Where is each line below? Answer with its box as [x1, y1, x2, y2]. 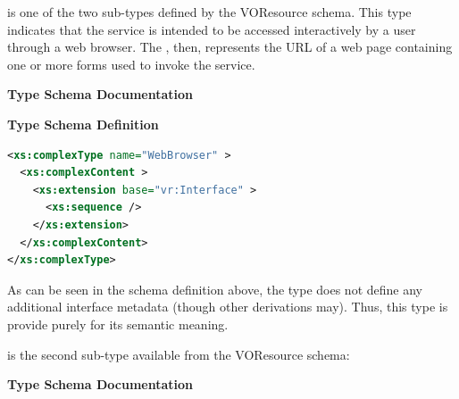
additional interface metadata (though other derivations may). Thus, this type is [7, 297, 448, 316]
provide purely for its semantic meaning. [7, 314, 229, 333]
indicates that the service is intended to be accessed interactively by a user [7, 20, 416, 38]
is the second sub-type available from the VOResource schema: [7, 345, 350, 363]
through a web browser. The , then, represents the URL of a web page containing [7, 37, 453, 56]
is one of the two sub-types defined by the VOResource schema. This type [7, 3, 412, 21]
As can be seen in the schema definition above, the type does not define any [7, 279, 422, 298]
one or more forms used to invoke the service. [7, 54, 255, 73]
